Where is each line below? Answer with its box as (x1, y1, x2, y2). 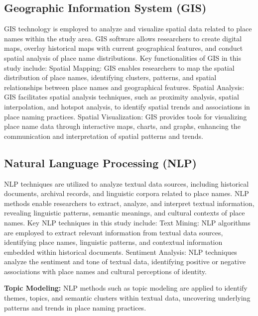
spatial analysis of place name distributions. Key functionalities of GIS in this (4, 52, 241, 63)
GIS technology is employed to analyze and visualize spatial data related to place (4, 23, 252, 34)
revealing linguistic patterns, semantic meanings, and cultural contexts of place (4, 208, 245, 218)
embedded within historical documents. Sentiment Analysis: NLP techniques (4, 246, 237, 257)
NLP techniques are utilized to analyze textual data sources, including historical (4, 178, 249, 189)
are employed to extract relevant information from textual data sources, (4, 227, 223, 237)
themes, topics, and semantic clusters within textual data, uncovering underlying (4, 293, 251, 303)
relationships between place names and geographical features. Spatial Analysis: (4, 82, 245, 92)
